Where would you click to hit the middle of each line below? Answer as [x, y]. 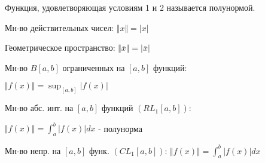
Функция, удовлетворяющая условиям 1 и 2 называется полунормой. [130, 7]
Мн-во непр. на [33, 150]
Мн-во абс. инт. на [39, 108]
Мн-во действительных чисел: [60, 27]
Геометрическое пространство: [60, 47]
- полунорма [121, 128]
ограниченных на [94, 67]
